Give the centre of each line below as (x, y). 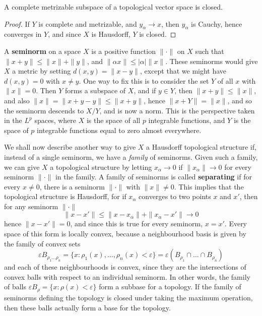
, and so (240, 100)
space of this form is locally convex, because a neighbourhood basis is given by (125, 234)
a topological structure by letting (101, 167)
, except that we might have (183, 71)
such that (210, 51)
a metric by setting (42, 71)
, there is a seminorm (72, 186)
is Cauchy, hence (217, 23)
